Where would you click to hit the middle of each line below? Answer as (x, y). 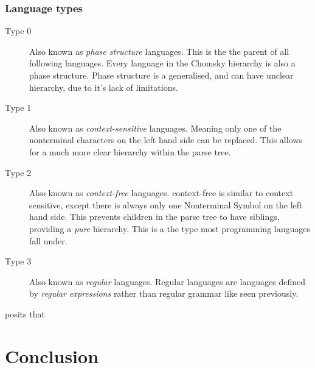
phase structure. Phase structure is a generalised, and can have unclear (161, 75)
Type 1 (18, 108)
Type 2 (18, 172)
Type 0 (18, 31)
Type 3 (18, 261)
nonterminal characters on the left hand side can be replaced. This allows (166, 140)
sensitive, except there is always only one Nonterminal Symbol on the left (166, 204)
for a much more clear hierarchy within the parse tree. (130, 151)
